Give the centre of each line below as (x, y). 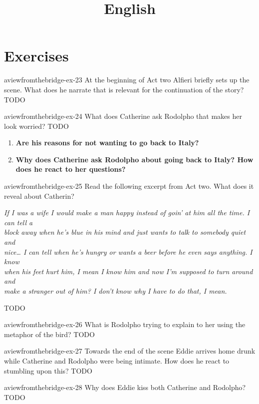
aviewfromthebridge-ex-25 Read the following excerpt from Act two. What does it (129, 186)
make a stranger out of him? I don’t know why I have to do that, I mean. (116, 291)
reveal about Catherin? (39, 196)
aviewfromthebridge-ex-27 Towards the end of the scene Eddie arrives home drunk (130, 351)
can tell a (18, 222)
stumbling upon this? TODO (48, 370)
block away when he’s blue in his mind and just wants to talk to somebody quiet (125, 232)
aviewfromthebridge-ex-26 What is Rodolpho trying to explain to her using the (125, 324)
